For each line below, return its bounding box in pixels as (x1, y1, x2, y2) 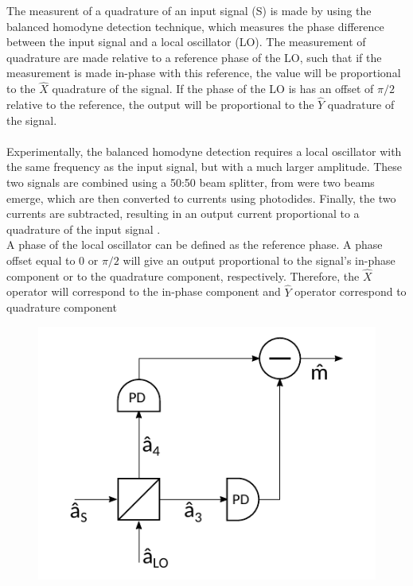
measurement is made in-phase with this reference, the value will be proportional (6, 64, 401, 81)
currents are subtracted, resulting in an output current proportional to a (6, 205, 360, 222)
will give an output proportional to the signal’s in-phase (123, 251, 395, 268)
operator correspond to (294, 283, 407, 300)
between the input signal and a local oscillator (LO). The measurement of (6, 33, 366, 50)
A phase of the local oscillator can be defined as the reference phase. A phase (6, 236, 383, 253)
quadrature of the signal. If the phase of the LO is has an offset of (52, 80, 374, 97)
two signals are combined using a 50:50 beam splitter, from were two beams (6, 173, 375, 190)
